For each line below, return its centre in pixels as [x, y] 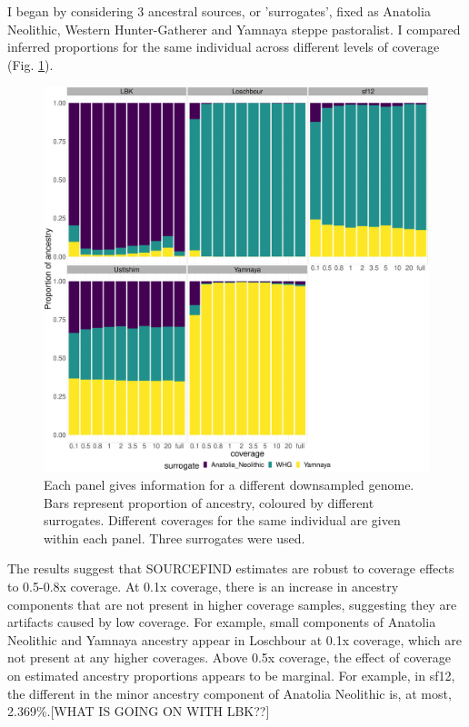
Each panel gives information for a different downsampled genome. [229, 484]
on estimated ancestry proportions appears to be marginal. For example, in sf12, [231, 675]
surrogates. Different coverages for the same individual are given [222, 520]
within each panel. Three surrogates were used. [175, 538]
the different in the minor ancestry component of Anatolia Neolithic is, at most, [230, 693]
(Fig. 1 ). [30, 64]
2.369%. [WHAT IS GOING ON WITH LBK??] [139, 711]
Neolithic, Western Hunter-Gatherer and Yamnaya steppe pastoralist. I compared [234, 29]
